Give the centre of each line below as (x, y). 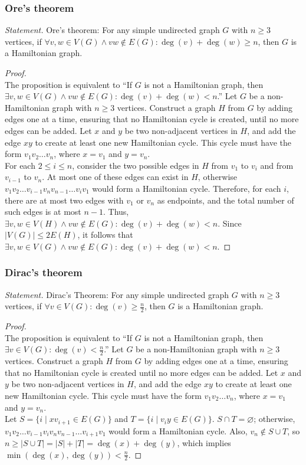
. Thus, (116, 212)
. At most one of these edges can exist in (115, 177)
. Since (230, 223)
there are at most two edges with (64, 200)
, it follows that (105, 235)
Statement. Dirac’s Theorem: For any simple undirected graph (117, 294)
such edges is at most (43, 212)
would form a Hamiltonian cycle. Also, (178, 430)
